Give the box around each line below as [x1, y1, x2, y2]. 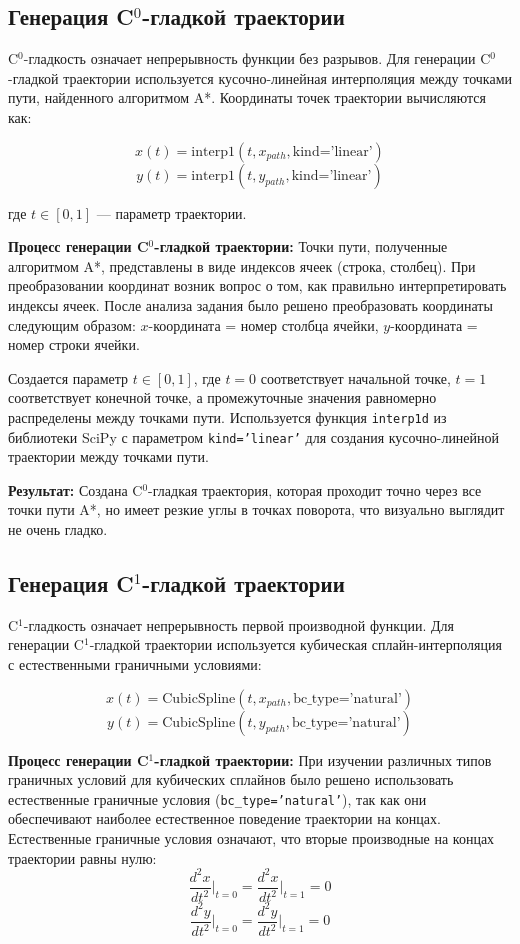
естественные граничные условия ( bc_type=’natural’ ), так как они [8, 788, 427, 809]
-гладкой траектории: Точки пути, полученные [154, 236, 448, 257]
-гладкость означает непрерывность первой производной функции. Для [23, 614, 454, 635]
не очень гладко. [8, 519, 108, 540]
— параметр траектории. [96, 202, 247, 223]
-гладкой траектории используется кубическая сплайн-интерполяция [89, 634, 502, 655]
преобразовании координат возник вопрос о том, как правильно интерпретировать [8, 275, 507, 296]
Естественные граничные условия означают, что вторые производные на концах [8, 828, 495, 849]
